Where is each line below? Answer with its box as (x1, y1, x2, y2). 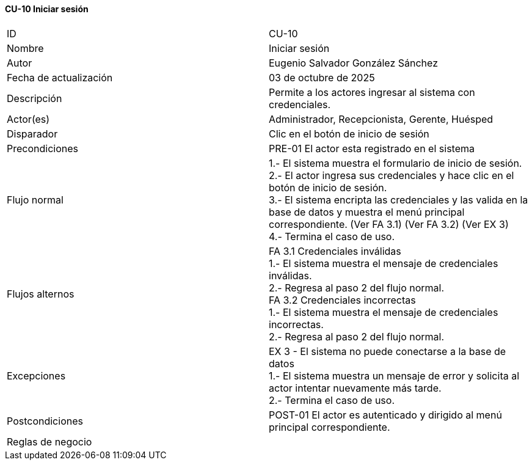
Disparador (7, 127, 58, 140)
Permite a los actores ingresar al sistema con (269, 86, 475, 98)
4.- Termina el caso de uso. (269, 230, 395, 243)
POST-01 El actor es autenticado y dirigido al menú (269, 408, 502, 421)
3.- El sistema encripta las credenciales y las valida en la (269, 193, 528, 206)
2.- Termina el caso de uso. (269, 394, 395, 406)
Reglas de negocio (7, 435, 92, 448)
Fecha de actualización (7, 71, 113, 84)
